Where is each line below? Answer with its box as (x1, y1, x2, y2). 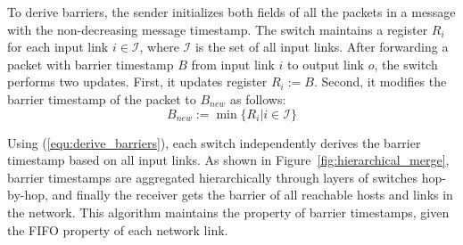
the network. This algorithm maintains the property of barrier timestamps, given (7, 202, 450, 221)
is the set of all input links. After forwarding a (194, 37, 449, 56)
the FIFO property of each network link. (7, 220, 228, 239)
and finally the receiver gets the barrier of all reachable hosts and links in (52, 185, 453, 204)
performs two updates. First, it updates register (7, 72, 268, 91)
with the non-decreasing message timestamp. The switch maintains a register (7, 20, 428, 38)
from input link (191, 54, 275, 73)
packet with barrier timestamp (7, 54, 174, 73)
